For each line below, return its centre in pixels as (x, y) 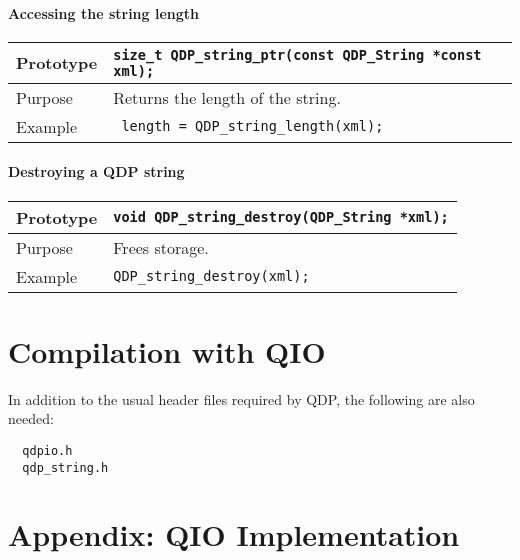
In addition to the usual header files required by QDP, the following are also (241, 398)
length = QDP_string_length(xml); (252, 126)
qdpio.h (47, 450)
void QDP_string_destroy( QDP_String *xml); (281, 217)
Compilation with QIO (167, 350)
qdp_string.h (65, 467)
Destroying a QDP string (96, 171)
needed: (31, 418)
